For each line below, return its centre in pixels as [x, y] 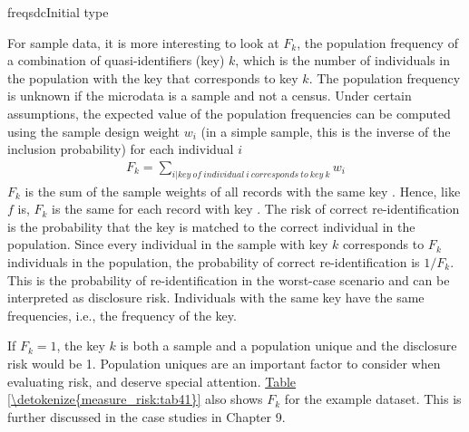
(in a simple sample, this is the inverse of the [326, 131]
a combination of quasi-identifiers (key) [116, 60]
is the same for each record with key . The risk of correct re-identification [256, 209]
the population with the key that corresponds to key [153, 77]
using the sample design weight [93, 131]
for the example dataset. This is [373, 399]
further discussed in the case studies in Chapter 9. [147, 416]
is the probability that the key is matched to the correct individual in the [211, 226]
